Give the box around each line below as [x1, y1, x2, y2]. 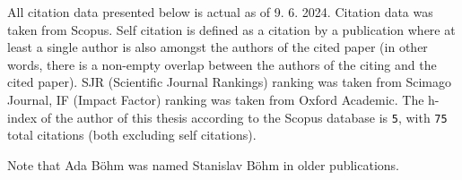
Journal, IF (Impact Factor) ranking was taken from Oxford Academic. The [7, 90, 424, 108]
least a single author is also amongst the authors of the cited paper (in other [7, 38, 428, 56]
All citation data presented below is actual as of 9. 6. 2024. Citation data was [7, 3, 433, 21]
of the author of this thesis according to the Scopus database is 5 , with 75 [40, 107, 448, 126]
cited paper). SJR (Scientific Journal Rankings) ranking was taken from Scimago [7, 73, 452, 91]
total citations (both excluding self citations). [7, 125, 257, 144]
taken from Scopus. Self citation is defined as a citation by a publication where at [7, 20, 456, 39]
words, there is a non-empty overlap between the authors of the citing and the [7, 55, 437, 73]
